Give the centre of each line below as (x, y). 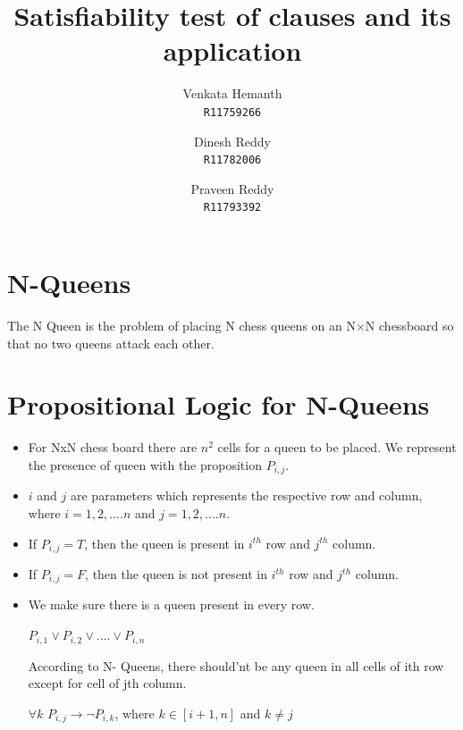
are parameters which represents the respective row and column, (246, 495)
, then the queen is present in (164, 543)
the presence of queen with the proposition (145, 464)
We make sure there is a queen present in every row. (171, 604)
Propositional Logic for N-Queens (219, 404)
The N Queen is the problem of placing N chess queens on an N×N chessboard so (231, 325)
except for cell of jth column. (107, 683)
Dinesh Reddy (232, 141)
